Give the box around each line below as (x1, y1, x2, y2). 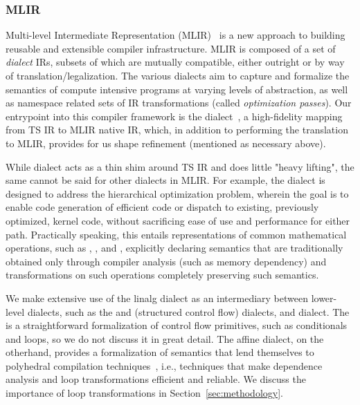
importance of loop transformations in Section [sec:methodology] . (6, 386, 283, 400)
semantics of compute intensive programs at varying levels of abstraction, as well (6, 82, 348, 96)
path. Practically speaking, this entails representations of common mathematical (6, 227, 347, 241)
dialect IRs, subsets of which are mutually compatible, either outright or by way (6, 55, 345, 69)
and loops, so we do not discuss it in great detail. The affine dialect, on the (6, 331, 324, 346)
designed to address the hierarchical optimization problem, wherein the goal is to (6, 186, 349, 200)
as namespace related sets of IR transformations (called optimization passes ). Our (6, 95, 352, 110)
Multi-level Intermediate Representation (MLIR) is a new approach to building (6, 28, 345, 42)
